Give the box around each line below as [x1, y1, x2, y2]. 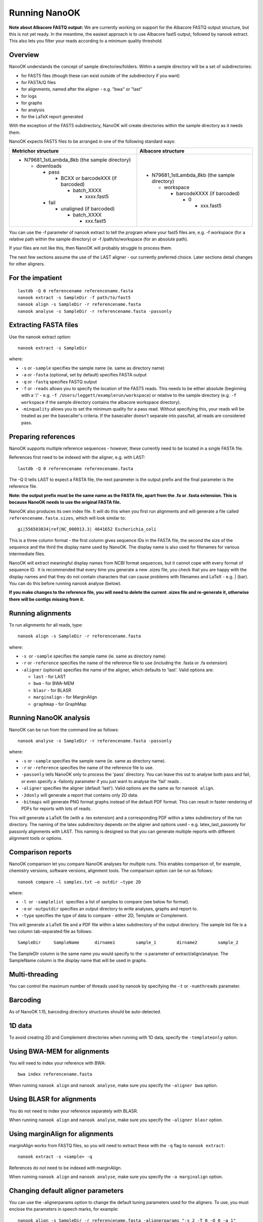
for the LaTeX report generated [21, 113, 84, 119]
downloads [36, 162, 62, 169]
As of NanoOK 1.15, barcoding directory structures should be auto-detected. [9, 1009, 162, 1015]
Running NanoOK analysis [9, 714, 90, 722]
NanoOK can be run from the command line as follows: [9, 726, 119, 733]
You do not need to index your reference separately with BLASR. [9, 1108, 138, 1114]
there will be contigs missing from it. [9, 596, 85, 602]
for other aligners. [9, 261, 45, 267]
